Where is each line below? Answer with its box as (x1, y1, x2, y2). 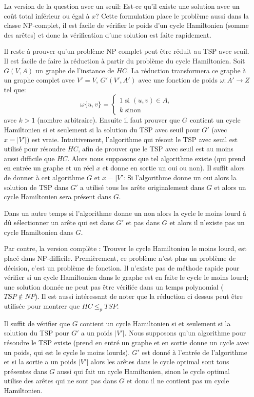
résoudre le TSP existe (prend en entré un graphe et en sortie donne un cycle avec (4, 337, 250, 348)
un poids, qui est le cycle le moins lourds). (4, 347, 130, 357)
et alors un (214, 182, 246, 192)
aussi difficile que (4, 153, 55, 163)
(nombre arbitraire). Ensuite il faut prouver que (37, 115, 180, 125)
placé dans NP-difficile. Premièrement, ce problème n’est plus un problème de (4, 253, 236, 263)
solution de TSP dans (4, 182, 68, 192)
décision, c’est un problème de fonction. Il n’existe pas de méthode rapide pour (4, 262, 240, 272)
